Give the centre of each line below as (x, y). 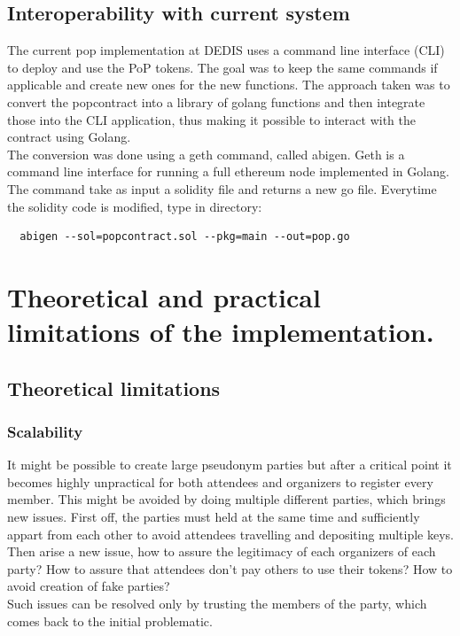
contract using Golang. (69, 137)
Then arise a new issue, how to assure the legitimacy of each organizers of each (222, 551)
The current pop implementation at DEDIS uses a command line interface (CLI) (226, 50)
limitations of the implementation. (221, 332)
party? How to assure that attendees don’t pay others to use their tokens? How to (230, 568)
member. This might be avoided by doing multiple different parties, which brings (226, 499)
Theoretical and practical (164, 296)
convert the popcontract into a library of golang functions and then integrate (216, 101)
